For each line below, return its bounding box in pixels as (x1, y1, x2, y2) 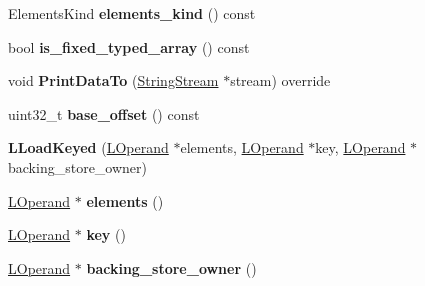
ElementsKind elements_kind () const (8, 3, 256, 23)
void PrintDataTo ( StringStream (8, 70, 219, 91)
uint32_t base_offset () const (8, 103, 200, 124)
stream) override (230, 70, 331, 91)
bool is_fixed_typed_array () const (8, 36, 250, 57)
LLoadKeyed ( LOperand (8, 137, 169, 158)
